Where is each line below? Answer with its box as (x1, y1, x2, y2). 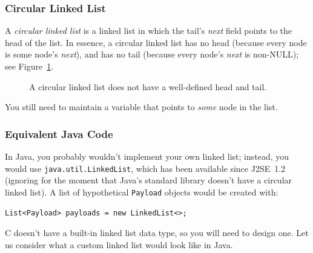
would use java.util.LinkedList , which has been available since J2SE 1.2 (5, 162, 286, 174)
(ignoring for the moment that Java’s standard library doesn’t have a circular (5, 174, 292, 186)
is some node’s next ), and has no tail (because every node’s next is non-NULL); (5, 48, 299, 61)
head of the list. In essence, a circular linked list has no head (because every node (5, 36, 307, 48)
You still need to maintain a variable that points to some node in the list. (5, 100, 278, 113)
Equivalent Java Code (5, 126, 113, 141)
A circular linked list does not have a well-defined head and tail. (29, 80, 267, 93)
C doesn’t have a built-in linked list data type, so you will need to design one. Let (5, 226, 309, 239)
